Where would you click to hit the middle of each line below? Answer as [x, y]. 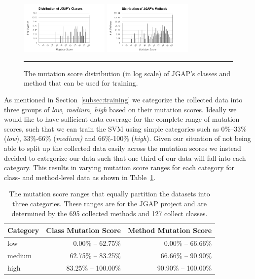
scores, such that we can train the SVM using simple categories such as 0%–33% [125, 128]
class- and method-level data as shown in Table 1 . [80, 177]
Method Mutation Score [170, 230]
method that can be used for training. [81, 83]
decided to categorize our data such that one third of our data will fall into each [125, 158]
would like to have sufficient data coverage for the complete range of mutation [122, 119]
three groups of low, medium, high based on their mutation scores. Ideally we [120, 109]
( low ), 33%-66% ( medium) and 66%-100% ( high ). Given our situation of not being [127, 138]
